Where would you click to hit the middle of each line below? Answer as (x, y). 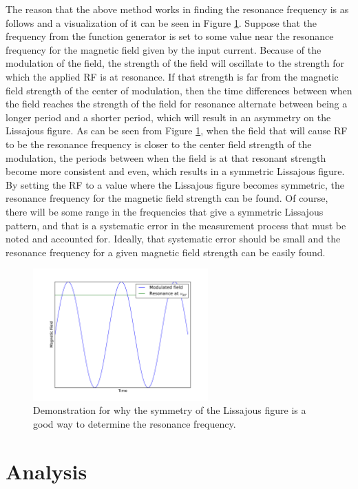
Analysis (46, 471)
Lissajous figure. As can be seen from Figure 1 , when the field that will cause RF (177, 131)
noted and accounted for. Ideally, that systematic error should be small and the (173, 239)
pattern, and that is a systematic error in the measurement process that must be (176, 225)
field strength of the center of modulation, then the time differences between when (179, 90)
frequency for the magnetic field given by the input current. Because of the (164, 49)
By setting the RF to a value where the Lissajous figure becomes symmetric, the (175, 184)
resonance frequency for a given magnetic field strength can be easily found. (166, 252)
